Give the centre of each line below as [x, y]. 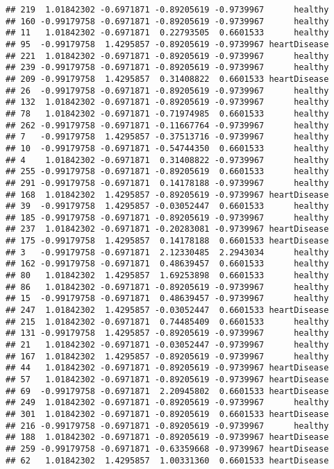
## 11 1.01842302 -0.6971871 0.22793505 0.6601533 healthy [167, 33]
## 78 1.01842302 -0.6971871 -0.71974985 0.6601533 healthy [167, 113]
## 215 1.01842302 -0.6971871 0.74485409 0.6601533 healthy [167, 322]
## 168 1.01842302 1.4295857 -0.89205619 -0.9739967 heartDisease [167, 195]
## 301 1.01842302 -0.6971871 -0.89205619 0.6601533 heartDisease [167, 414]
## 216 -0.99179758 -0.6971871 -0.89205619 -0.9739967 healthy [167, 426]
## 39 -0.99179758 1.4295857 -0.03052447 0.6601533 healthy [167, 206]
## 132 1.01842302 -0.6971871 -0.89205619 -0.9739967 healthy [167, 102]
